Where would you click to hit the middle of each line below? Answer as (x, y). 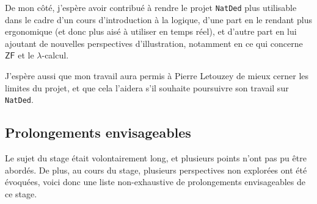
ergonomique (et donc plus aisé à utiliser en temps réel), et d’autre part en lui (151, 31)
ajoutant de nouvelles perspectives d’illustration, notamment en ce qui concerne (154, 43)
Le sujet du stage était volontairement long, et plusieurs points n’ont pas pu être (156, 158)
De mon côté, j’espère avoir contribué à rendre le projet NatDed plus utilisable (151, 7)
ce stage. (21, 193)
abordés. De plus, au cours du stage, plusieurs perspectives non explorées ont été (156, 170)
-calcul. (55, 55)
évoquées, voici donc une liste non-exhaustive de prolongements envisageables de (155, 182)
